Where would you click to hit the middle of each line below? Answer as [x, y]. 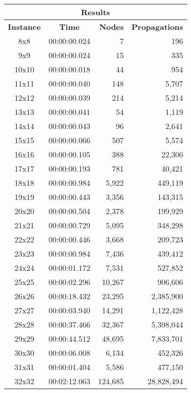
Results [95, 12]
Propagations [157, 27]
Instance [24, 27]
